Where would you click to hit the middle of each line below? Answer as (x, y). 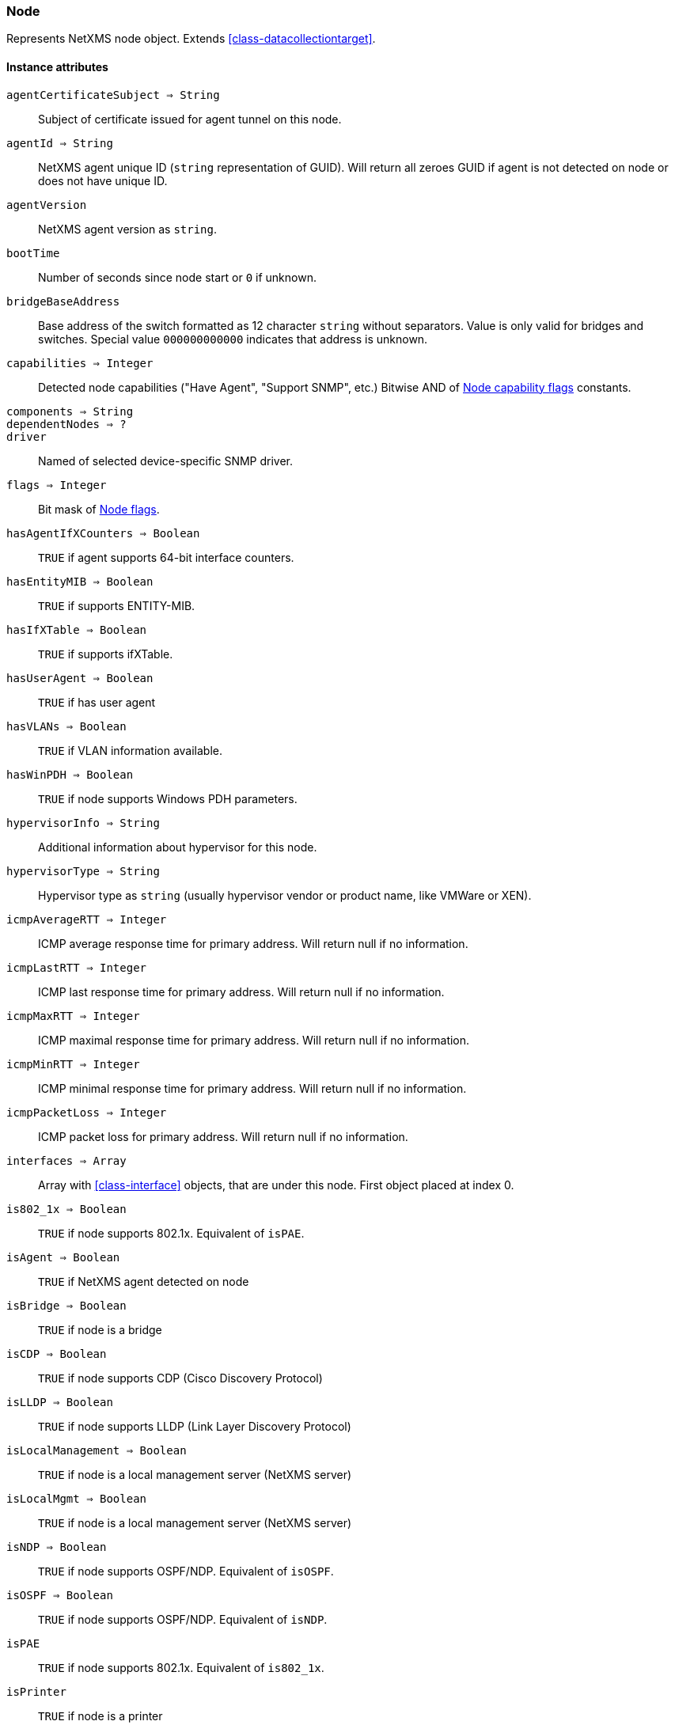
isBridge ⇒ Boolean (66, 1305)
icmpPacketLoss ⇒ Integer (87, 1112)
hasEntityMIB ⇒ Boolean (80, 581)
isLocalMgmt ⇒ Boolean (77, 1498)
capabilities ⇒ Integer (80, 363)
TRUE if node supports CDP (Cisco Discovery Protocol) (180, 1378)
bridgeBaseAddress (63, 301)
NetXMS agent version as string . (128, 229)
